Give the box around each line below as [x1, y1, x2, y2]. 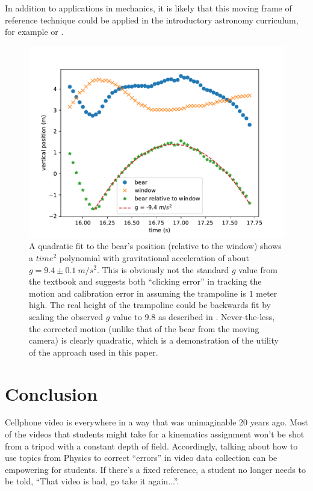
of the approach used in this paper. [29, 345, 158, 358]
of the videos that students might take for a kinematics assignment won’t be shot [5, 428, 305, 440]
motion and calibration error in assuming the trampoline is [29, 286, 246, 299]
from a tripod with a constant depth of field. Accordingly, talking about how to [5, 439, 298, 452]
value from [238, 263, 277, 276]
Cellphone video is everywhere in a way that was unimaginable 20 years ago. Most [5, 416, 308, 428]
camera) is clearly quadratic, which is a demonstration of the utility [29, 334, 279, 347]
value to [113, 310, 142, 323]
